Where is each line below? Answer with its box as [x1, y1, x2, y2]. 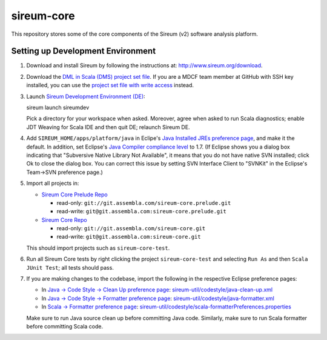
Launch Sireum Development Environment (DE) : [26, 93, 145, 100]
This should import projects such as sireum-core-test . [26, 244, 170, 252]
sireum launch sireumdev [26, 104, 90, 112]
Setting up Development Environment [11, 46, 156, 56]
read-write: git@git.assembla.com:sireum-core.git [56, 233, 201, 241]
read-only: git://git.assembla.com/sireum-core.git [56, 225, 206, 232]
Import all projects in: [26, 179, 79, 187]
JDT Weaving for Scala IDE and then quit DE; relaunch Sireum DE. [26, 123, 190, 130]
